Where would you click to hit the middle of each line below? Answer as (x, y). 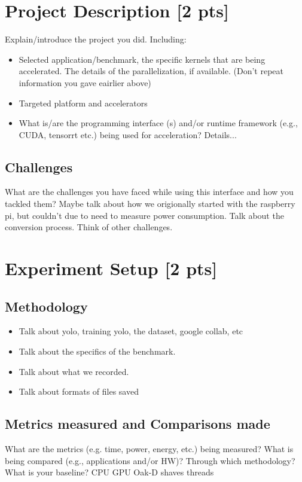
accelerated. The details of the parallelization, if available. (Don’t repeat (151, 71)
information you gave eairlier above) (85, 82)
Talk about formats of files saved (79, 391)
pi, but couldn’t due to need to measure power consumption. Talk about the (144, 215)
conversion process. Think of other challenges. (89, 227)
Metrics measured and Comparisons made (138, 424)
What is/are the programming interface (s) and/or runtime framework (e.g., (158, 123)
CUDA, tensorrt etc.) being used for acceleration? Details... (128, 134)
